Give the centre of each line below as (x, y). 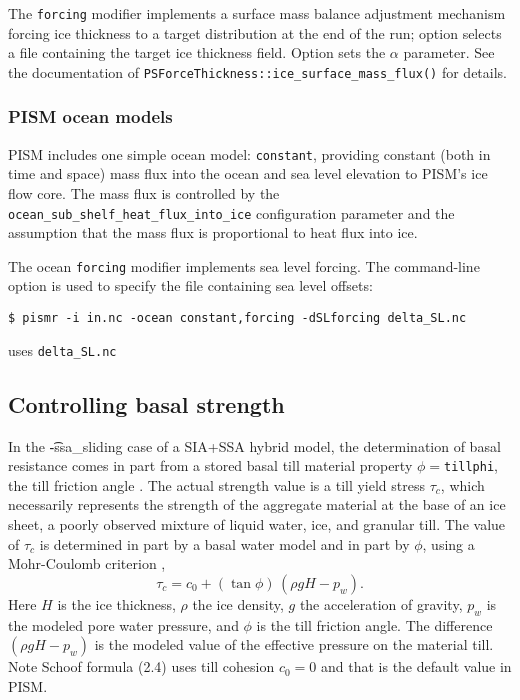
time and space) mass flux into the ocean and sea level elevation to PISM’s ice (248, 173)
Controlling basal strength (146, 403)
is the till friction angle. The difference (374, 624)
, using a (448, 543)
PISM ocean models (90, 116)
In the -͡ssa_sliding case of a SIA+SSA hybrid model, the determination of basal (254, 445)
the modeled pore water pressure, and (123, 624)
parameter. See (449, 52)
